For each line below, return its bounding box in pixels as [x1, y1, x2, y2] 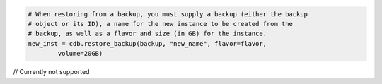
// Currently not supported [13, 68, 90, 76]
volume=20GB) [57, 49, 103, 58]
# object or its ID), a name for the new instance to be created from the [28, 20, 294, 28]
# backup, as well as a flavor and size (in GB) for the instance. [28, 30, 267, 38]
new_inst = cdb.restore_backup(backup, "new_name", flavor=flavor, [28, 40, 267, 47]
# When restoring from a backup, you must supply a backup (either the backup [28, 10, 308, 18]
